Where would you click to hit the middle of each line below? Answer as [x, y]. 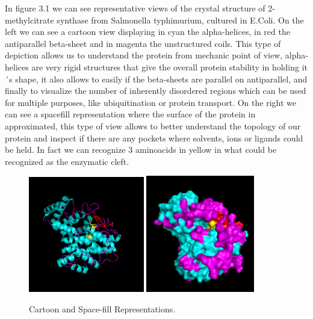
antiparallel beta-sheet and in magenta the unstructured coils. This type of [143, 43]
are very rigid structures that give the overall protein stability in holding [166, 67]
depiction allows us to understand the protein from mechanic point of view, [144, 55]
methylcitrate [29, 20]
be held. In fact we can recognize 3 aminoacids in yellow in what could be [141, 150]
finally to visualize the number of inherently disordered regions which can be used [156, 91]
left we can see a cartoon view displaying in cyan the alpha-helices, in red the [147, 32]
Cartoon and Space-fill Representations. [102, 309]
